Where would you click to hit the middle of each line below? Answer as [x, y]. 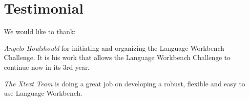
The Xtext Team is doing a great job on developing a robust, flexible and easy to [124, 83]
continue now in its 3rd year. [47, 67]
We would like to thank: [40, 31]
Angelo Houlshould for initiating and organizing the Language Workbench [114, 48]
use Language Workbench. [43, 93]
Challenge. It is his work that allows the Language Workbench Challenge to [117, 57]
